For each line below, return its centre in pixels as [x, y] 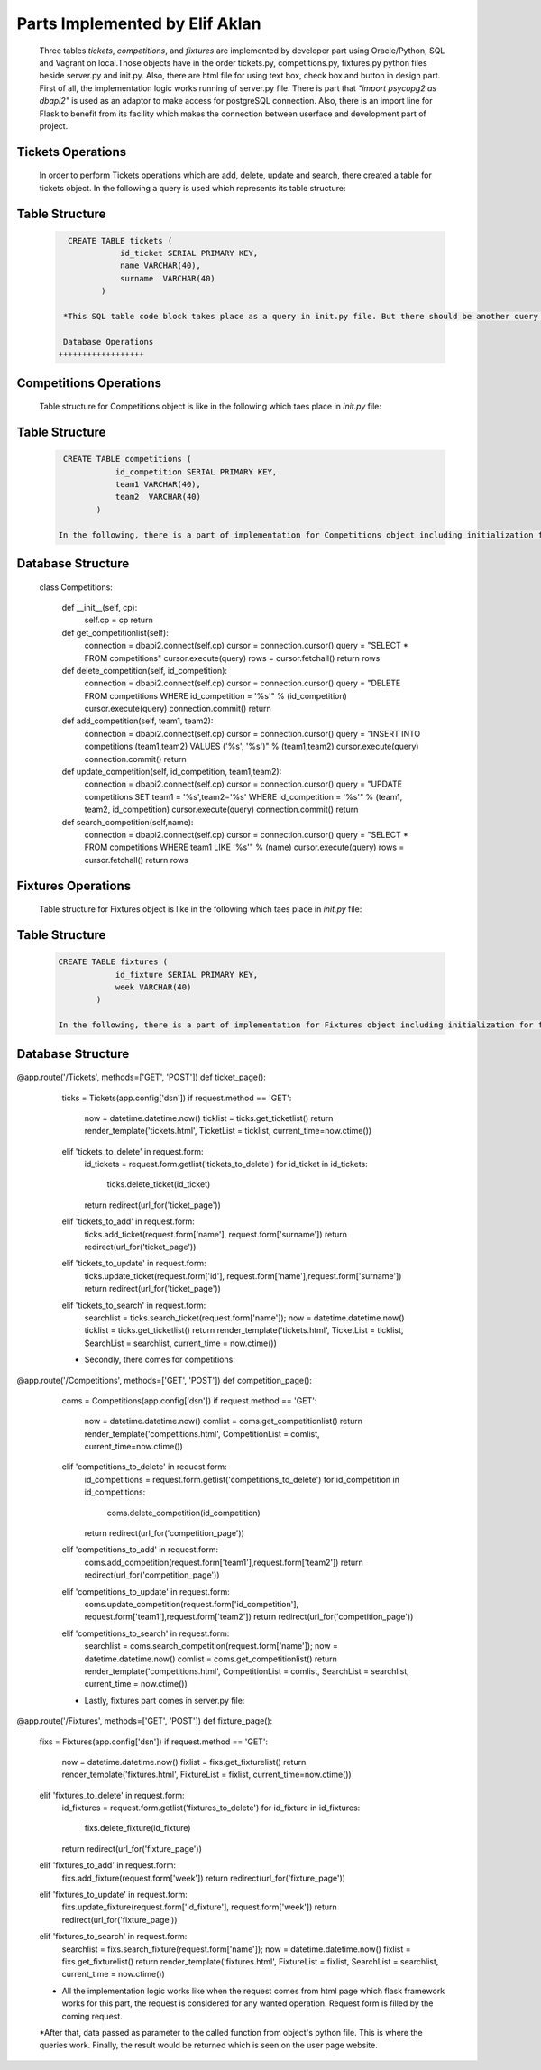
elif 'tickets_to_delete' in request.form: [133, 1151]
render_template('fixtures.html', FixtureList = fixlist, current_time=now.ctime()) [206, 1775]
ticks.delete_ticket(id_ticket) [159, 1184]
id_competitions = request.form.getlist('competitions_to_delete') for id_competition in [242, 1479]
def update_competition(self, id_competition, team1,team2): [172, 772]
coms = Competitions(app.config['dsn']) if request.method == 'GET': [189, 1400]
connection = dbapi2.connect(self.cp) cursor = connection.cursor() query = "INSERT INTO [252, 733]
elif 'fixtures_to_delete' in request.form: [112, 1795]
